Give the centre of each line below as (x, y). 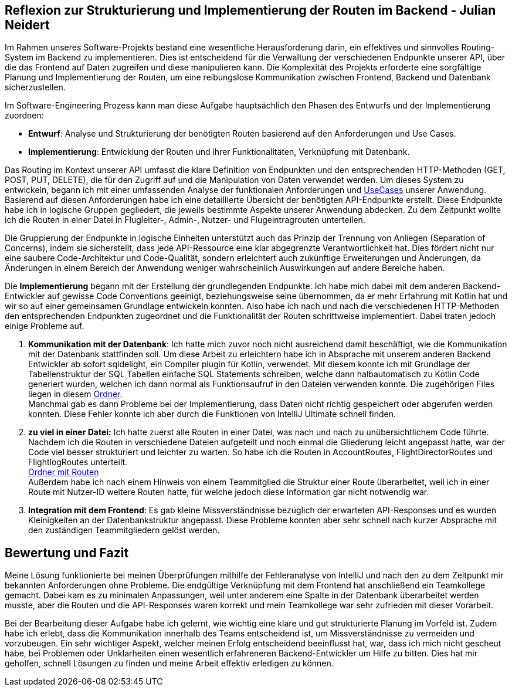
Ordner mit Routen (64, 472)
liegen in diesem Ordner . (75, 394)
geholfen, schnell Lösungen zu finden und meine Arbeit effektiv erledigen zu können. (169, 663)
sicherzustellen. (35, 87)
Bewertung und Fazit (67, 553)
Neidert (27, 25)
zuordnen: (24, 116)
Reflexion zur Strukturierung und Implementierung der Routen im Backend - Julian (250, 10)
